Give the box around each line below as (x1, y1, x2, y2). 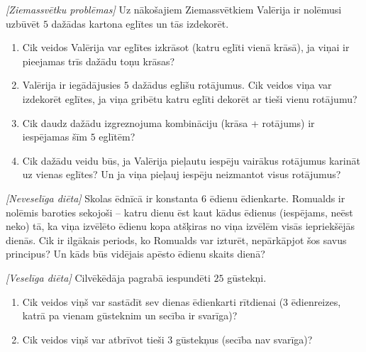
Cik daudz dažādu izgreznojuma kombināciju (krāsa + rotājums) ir (22, 115, 315, 130)
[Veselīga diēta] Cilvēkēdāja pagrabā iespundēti (6, 270, 211, 285)
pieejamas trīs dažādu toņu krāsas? (22, 53, 175, 68)
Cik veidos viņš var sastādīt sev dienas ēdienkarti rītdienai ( (22, 294, 284, 309)
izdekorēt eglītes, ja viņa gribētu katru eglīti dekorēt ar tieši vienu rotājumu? (22, 91, 357, 106)
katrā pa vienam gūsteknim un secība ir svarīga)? (22, 308, 238, 323)
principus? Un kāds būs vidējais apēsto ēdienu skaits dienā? (6, 246, 265, 261)
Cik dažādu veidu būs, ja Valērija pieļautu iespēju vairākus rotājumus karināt (22, 153, 360, 167)
